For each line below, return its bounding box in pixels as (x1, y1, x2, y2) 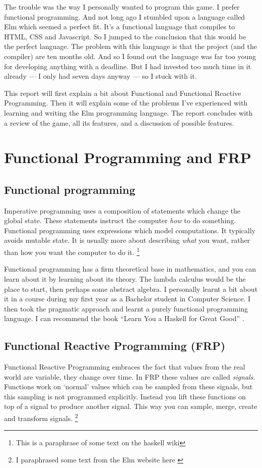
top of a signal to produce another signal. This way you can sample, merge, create (4, 401, 257, 411)
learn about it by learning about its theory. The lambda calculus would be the (4, 273, 246, 284)
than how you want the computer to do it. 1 (4, 245, 140, 257)
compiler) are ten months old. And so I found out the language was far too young (4, 50, 256, 61)
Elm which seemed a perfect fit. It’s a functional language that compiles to (4, 21, 235, 32)
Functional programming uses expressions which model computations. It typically (4, 225, 255, 235)
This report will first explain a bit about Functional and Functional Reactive (4, 87, 241, 98)
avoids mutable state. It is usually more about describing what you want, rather (4, 235, 250, 245)
